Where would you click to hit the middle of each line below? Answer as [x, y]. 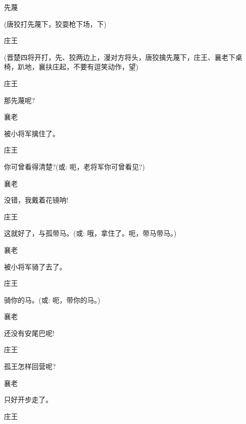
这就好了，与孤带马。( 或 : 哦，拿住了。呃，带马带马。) [90, 233]
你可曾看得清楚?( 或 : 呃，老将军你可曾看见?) [74, 166]
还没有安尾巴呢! [29, 333]
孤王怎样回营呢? [30, 366]
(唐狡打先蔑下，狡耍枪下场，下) [55, 24]
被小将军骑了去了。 [35, 266]
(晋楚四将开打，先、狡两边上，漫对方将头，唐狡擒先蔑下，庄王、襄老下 [120, 57]
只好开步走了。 [28, 399]
